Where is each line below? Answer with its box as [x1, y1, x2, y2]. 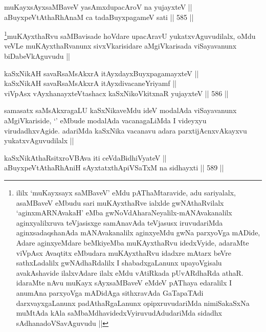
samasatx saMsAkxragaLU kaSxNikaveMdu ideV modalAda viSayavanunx [4, 105, 237, 116]
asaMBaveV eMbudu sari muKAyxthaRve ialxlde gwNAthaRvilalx [16, 197, 224, 208]
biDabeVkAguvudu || [4, 51, 70, 61]
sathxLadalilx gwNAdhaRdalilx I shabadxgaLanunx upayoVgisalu [16, 257, 222, 268]
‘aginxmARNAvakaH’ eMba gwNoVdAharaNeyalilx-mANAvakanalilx [16, 207, 232, 218]
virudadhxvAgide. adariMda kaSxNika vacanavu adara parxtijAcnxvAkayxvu [4, 125, 247, 136]
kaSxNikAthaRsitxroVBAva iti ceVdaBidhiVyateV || [4, 152, 167, 163]
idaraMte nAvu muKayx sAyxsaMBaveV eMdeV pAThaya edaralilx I [16, 277, 232, 288]
